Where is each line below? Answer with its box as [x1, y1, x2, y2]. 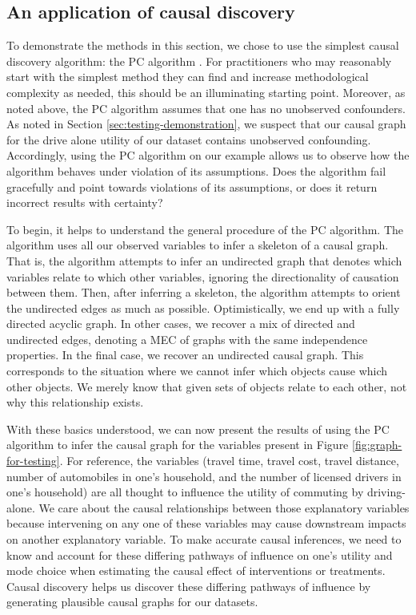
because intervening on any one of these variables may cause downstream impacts [6, 515, 406, 532]
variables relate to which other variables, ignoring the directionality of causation [6, 268, 399, 285]
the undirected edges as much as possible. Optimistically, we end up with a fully [6, 299, 400, 316]
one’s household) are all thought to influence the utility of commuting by [6, 484, 364, 500]
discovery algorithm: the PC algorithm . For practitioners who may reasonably [6, 52, 392, 69]
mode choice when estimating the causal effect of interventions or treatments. [6, 562, 386, 579]
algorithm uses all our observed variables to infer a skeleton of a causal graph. [6, 237, 389, 253]
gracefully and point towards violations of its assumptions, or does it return [6, 178, 378, 195]
